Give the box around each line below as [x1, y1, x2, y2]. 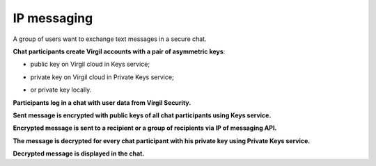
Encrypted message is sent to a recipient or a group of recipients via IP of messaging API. [13, 124, 277, 132]
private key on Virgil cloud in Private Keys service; [30, 73, 174, 81]
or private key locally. [30, 85, 92, 94]
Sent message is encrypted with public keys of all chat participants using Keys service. [13, 111, 272, 119]
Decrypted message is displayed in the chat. [13, 149, 145, 158]
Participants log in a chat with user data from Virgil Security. [13, 98, 191, 107]
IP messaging [13, 10, 93, 26]
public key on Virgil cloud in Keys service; [30, 60, 150, 69]
